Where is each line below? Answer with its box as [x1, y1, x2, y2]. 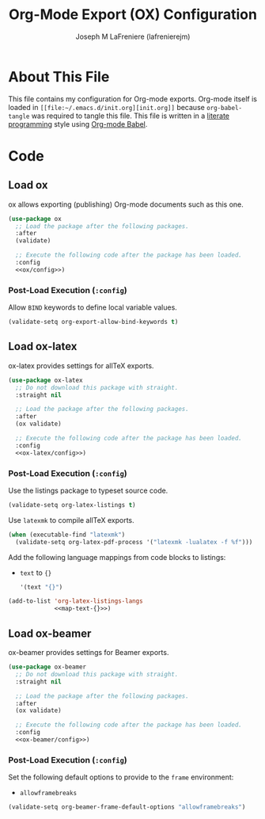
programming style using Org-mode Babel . [8, 119, 148, 128]
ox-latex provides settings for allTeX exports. [8, 360, 154, 370]
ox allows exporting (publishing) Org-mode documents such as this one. [8, 200, 244, 209]
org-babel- [206, 104, 243, 112]
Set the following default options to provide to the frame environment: [8, 772, 234, 782]
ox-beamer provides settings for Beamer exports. [8, 648, 169, 657]
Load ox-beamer [8, 627, 92, 640]
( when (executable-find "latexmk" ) [8, 531, 126, 539]
